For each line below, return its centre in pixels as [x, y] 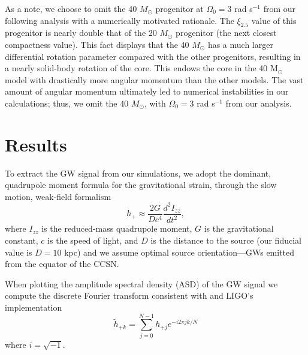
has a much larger [240, 44]
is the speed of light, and [93, 240]
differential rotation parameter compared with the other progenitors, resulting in [153, 56]
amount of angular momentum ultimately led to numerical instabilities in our [147, 91]
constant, [22, 240]
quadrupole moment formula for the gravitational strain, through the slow [141, 185]
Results [36, 144]
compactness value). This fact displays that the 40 [97, 44]
